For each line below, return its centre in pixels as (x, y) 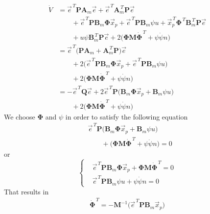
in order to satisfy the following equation (127, 116)
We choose (20, 116)
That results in (26, 191)
